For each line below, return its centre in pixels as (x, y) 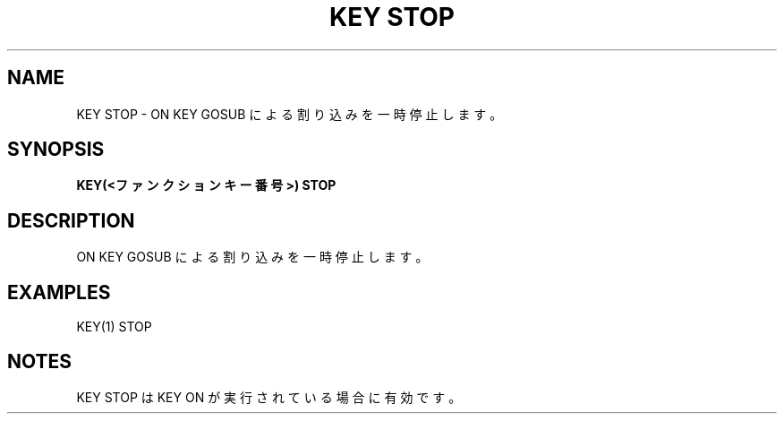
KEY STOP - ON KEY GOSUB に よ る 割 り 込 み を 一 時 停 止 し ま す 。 (290, 114)
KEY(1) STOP (114, 327)
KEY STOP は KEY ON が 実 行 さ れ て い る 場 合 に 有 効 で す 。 (269, 397)
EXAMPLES (59, 292)
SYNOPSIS (56, 150)
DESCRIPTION (71, 220)
